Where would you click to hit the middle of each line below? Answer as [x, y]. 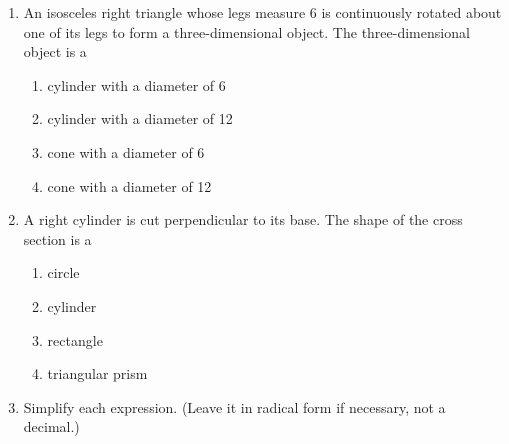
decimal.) [51, 426]
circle [63, 272]
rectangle [75, 339]
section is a [57, 238]
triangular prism [97, 373]
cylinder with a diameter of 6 [136, 84]
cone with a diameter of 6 [126, 151]
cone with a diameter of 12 [129, 185]
